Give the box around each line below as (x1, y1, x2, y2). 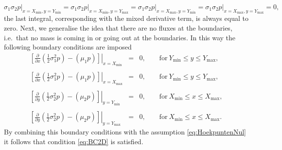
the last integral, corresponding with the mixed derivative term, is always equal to (4, 13, 248, 23)
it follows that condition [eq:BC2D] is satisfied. (4, 136, 143, 146)
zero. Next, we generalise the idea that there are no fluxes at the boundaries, (4, 23, 232, 33)
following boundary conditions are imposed (4, 42, 132, 52)
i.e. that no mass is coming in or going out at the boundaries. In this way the (4, 32, 236, 42)
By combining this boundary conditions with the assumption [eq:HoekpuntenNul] (4, 127, 247, 137)
